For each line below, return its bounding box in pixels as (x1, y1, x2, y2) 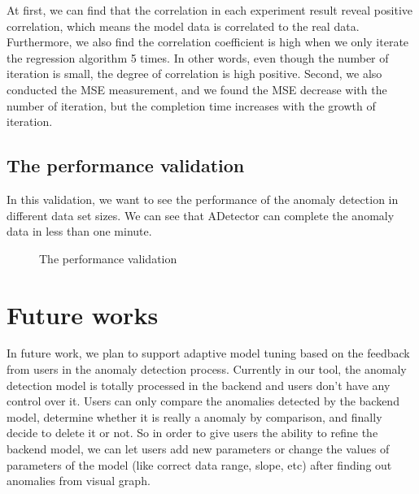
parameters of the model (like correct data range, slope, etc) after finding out (7, 456, 392, 473)
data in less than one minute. (7, 223, 152, 240)
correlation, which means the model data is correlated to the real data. (7, 17, 360, 34)
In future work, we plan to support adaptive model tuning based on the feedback (7, 344, 410, 362)
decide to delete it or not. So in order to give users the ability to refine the (7, 424, 378, 441)
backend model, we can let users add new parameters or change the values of (7, 440, 390, 457)
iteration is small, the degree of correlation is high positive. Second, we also (7, 65, 382, 82)
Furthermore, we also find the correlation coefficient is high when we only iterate (7, 33, 409, 50)
